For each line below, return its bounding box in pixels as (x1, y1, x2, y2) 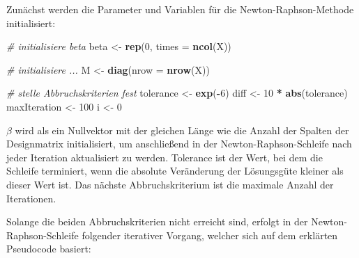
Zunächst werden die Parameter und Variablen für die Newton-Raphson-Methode (6, 2, 354, 16)
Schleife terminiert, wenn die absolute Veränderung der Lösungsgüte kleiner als (6, 163, 344, 178)
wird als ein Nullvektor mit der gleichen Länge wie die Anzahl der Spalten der (15, 122, 349, 137)
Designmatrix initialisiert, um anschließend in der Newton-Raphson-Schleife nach (6, 136, 352, 151)
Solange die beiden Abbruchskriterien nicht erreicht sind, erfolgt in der (6, 214, 308, 229)
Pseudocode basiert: (6, 241, 91, 256)
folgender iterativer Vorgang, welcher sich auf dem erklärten (82, 227, 338, 242)
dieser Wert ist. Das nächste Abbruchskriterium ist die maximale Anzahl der (6, 177, 334, 191)
